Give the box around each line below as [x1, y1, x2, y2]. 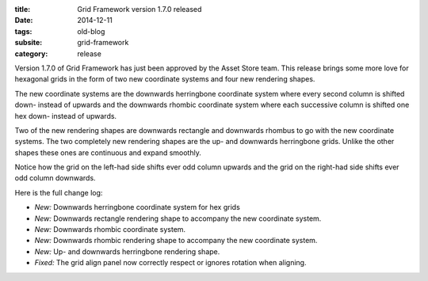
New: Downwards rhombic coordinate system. [34, 225, 186, 234]
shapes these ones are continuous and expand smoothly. [14, 147, 201, 158]
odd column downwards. [14, 173, 96, 183]
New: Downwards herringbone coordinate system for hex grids [34, 203, 241, 212]
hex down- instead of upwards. [14, 111, 117, 120]
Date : [14, 16, 33, 25]
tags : [14, 26, 32, 36]
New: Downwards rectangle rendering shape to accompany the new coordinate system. [34, 214, 322, 223]
